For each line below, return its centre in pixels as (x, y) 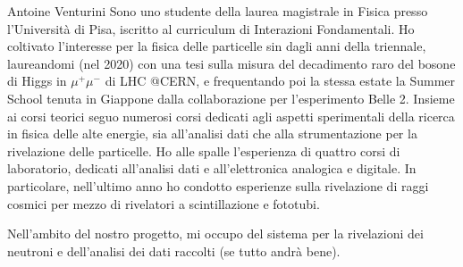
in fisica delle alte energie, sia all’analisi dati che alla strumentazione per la (212, 133)
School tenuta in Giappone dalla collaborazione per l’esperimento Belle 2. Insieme (231, 98)
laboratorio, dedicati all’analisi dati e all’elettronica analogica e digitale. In (212, 168)
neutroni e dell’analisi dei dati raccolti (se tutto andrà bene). (174, 250)
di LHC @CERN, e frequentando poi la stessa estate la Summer (280, 81)
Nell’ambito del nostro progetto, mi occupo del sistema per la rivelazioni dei (215, 234)
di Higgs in (37, 81)
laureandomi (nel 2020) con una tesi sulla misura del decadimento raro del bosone (231, 63)
